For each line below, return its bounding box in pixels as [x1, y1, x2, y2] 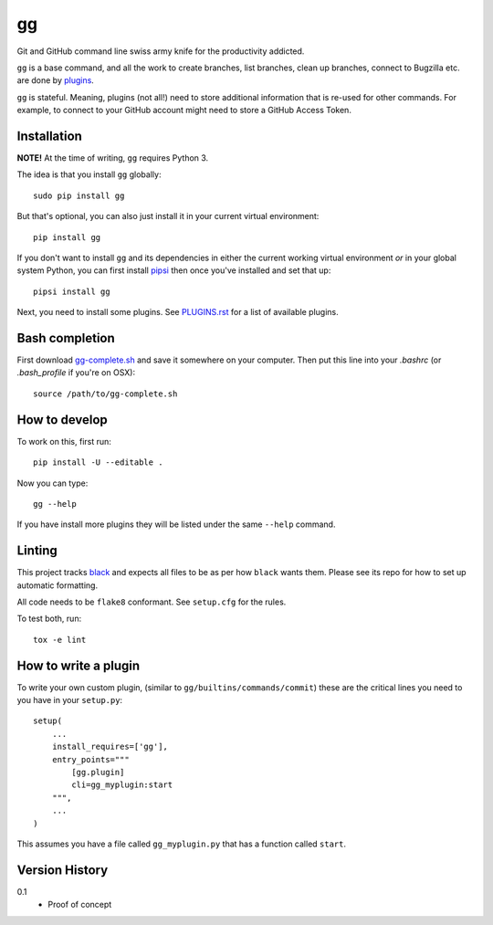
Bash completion [16, 330, 116, 346]
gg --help [33, 499, 77, 509]
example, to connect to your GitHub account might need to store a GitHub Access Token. [16, 105, 351, 116]
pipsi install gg [33, 286, 110, 297]
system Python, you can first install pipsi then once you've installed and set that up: [16, 265, 331, 276]
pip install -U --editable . [33, 457, 163, 468]
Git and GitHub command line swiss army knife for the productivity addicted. [16, 46, 305, 57]
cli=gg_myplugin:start [71, 780, 173, 790]
